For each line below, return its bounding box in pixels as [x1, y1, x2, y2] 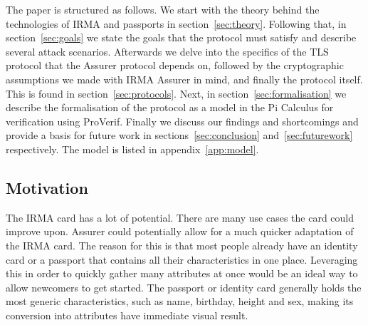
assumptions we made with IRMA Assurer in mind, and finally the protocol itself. [6, 71, 363, 86]
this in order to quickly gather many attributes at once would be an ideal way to [6, 266, 358, 281]
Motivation [6, 176, 88, 198]
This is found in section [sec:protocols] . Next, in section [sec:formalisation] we [6, 86, 347, 100]
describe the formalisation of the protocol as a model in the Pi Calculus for [6, 100, 334, 115]
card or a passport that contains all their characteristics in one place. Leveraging [6, 252, 358, 267]
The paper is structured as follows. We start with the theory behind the [6, 2, 320, 16]
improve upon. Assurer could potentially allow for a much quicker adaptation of [6, 224, 354, 239]
